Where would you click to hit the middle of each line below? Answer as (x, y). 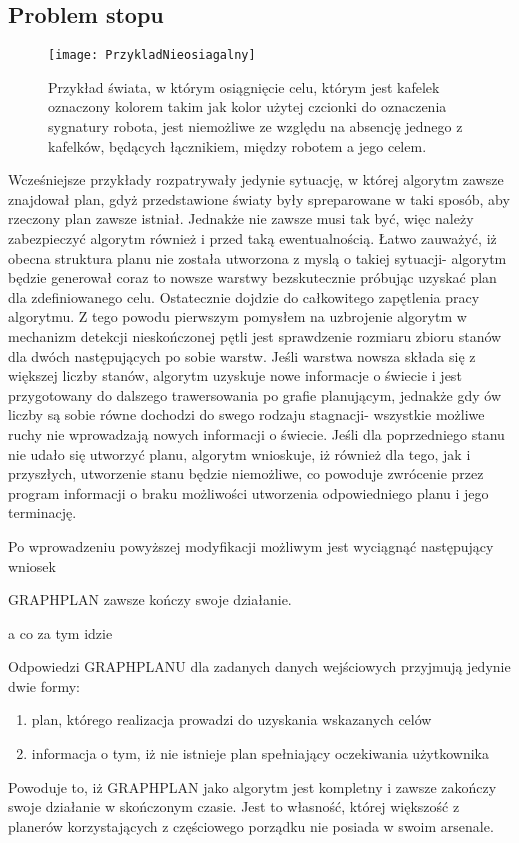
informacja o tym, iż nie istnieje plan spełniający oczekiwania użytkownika (260, 753)
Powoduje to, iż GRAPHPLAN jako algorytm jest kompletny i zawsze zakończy (252, 786)
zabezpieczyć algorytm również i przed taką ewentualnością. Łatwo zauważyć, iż (252, 238)
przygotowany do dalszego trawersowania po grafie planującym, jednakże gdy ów (255, 394)
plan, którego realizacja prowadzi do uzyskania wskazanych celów (231, 719)
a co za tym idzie (60, 632)
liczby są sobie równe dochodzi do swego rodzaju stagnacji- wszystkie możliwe (246, 414)
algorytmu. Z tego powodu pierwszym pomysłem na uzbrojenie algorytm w (237, 316)
